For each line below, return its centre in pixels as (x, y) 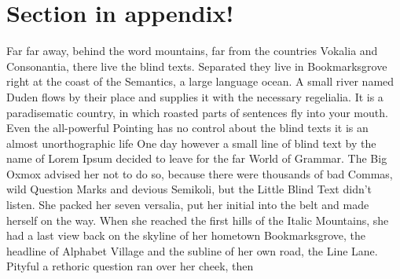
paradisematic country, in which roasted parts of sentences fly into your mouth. (197, 112)
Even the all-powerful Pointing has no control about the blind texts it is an (187, 128)
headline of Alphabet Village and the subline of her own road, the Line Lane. (192, 250)
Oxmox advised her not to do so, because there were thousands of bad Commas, (200, 173)
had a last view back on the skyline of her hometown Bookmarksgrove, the (186, 235)
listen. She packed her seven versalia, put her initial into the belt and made (188, 205)
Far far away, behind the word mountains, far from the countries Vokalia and (192, 51)
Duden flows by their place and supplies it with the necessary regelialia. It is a (195, 96)
